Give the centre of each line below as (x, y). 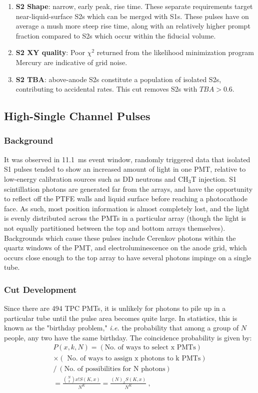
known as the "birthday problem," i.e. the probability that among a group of (121, 328)
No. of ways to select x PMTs (150, 348)
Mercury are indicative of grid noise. (71, 62)
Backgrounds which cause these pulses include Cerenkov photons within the (120, 238)
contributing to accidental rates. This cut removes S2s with (106, 89)
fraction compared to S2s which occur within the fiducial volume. (116, 35)
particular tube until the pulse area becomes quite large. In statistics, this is (121, 318)
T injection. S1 (214, 178)
